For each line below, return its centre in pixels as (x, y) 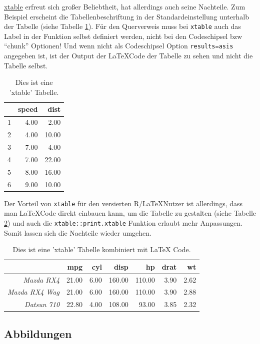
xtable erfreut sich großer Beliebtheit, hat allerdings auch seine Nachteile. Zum (125, 6)
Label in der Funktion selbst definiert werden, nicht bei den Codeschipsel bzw (123, 36)
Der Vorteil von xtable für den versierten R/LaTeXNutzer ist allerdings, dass (123, 203)
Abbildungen (38, 333)
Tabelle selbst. (26, 65)
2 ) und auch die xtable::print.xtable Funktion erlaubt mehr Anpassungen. (123, 222)
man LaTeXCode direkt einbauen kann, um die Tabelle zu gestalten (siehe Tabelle (130, 213)
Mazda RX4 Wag (34, 292)
